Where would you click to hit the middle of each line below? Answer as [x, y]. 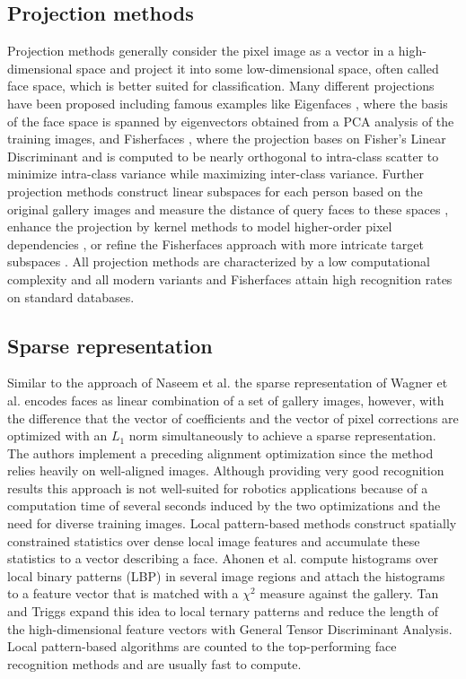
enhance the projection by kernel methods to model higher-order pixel [200, 226]
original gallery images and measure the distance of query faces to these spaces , [228, 209]
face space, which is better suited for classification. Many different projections [221, 86]
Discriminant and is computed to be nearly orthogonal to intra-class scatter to [223, 156]
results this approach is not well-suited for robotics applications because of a [218, 487]
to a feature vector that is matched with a [123, 593]
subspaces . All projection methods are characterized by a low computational [219, 261]
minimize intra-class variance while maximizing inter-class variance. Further [215, 174]
